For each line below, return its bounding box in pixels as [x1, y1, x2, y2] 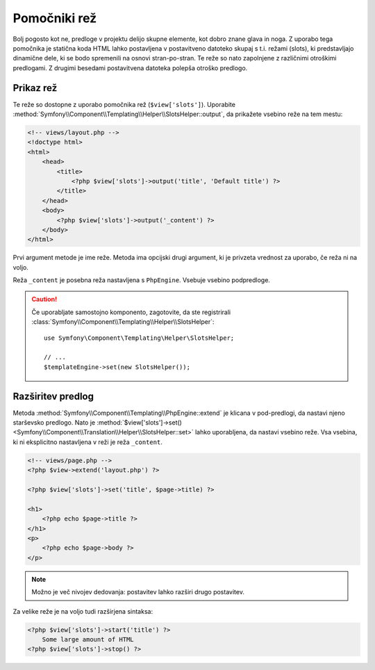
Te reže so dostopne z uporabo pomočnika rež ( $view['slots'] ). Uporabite [12, 100, 236, 108]
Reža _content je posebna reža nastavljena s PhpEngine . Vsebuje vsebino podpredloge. [12, 276, 271, 284]
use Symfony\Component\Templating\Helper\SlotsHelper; [44, 334, 235, 342]
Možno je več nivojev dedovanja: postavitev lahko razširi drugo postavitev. [31, 588, 244, 596]
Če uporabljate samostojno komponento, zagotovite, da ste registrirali [31, 308, 231, 316]
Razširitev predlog [12, 390, 94, 402]
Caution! [31, 295, 58, 304]
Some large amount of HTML [42, 635, 135, 643]
